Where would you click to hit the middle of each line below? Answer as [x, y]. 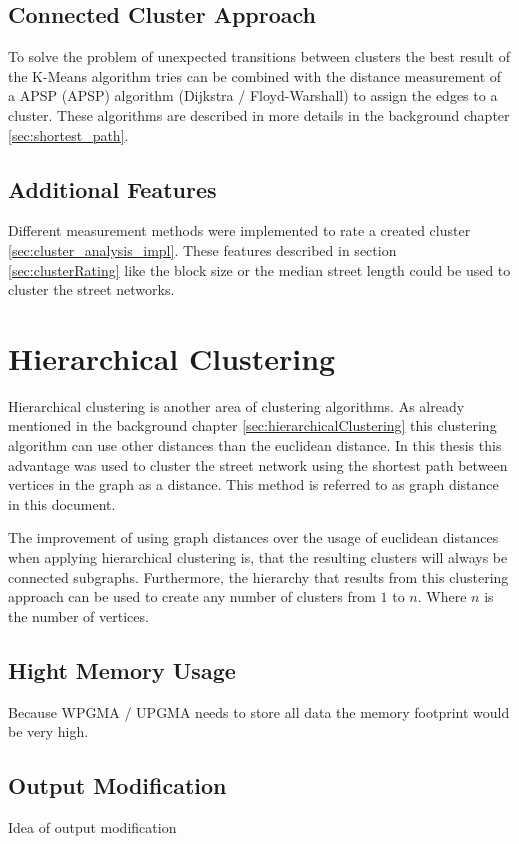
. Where [442, 596]
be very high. [48, 731]
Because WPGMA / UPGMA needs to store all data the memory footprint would [259, 711]
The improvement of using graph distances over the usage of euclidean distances [253, 537]
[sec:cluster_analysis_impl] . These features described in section [202, 249]
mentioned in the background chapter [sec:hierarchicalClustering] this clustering [252, 425]
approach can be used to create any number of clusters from [192, 596]
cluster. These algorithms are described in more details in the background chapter [259, 114]
